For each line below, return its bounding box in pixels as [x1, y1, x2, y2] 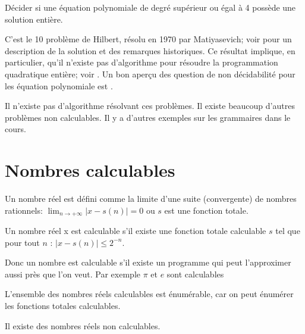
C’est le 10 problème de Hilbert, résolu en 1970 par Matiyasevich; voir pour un [5, 33, 292, 45]
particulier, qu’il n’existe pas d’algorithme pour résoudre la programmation [5, 56, 278, 68]
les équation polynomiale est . [5, 79, 113, 92]
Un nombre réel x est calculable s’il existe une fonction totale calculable [5, 224, 266, 237]
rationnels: [5, 204, 43, 216]
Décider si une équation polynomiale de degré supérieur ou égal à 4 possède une [5, 1, 296, 13]
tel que [275, 224, 300, 237]
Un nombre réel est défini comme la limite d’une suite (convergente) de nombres [5, 192, 297, 205]
